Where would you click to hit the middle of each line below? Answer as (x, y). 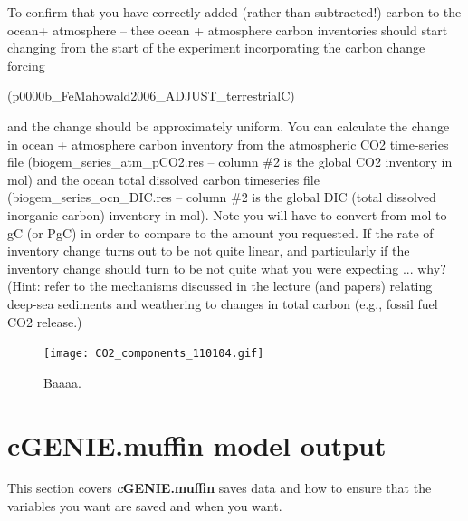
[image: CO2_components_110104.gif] (154, 354)
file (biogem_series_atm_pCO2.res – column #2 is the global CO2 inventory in (230, 162)
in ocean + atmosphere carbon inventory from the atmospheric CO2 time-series (228, 144)
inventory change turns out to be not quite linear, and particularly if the (209, 251)
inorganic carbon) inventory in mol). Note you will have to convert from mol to (227, 214)
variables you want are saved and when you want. (145, 506)
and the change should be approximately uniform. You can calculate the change (229, 125)
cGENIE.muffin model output (197, 444)
